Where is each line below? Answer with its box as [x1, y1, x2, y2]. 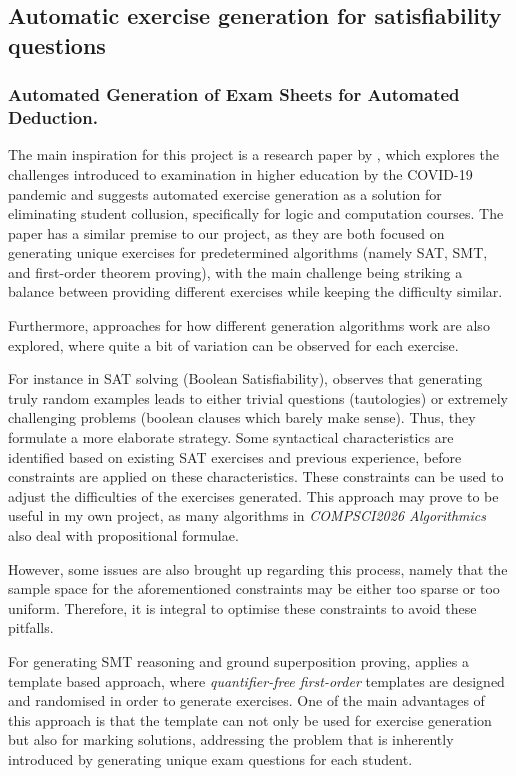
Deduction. [8, 105, 98, 130]
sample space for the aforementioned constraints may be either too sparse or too [8, 578, 500, 599]
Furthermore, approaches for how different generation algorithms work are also [8, 315, 490, 336]
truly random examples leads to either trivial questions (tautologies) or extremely [8, 387, 508, 408]
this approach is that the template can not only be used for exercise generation [8, 709, 492, 730]
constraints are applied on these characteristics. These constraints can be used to [8, 466, 504, 487]
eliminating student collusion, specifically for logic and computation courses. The [8, 203, 504, 224]
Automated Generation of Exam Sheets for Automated [8, 82, 460, 107]
